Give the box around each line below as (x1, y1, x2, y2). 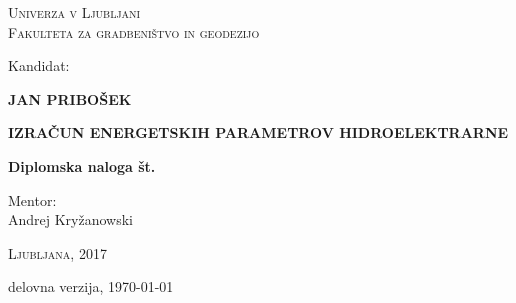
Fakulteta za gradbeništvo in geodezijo (8, 21, 260, 42)
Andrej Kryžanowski (8, 209, 134, 230)
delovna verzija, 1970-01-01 (8, 276, 174, 297)
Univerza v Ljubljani (8, 2, 141, 22)
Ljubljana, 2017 (8, 242, 107, 263)
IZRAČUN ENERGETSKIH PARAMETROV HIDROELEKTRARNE (8, 122, 509, 143)
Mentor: (8, 189, 57, 210)
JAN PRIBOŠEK (8, 88, 132, 109)
